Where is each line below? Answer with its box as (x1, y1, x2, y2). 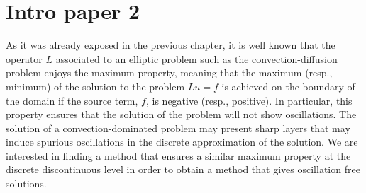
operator (6, 51, 43, 66)
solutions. (6, 176, 47, 191)
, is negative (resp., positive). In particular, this (145, 93, 353, 107)
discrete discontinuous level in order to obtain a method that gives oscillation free (6, 162, 360, 177)
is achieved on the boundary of (221, 78, 355, 93)
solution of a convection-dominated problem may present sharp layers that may (6, 120, 350, 135)
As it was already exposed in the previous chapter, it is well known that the (6, 37, 335, 52)
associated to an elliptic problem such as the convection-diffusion (55, 51, 338, 66)
